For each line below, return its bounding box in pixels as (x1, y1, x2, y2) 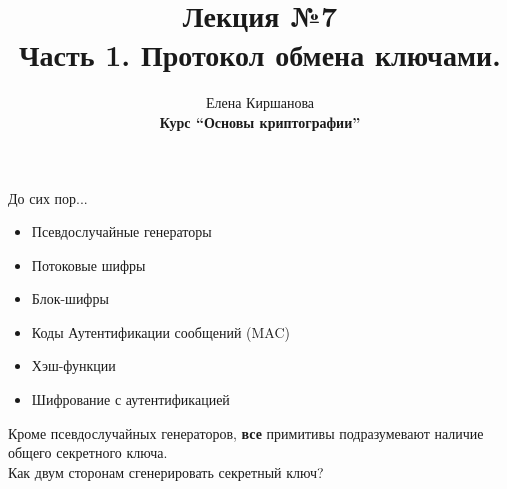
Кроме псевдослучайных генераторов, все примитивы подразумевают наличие (8, 422, 484, 443)
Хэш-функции (31, 355, 116, 376)
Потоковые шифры (31, 254, 146, 275)
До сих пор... (8, 187, 88, 208)
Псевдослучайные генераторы (31, 221, 212, 242)
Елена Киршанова (205, 92, 315, 113)
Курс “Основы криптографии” (159, 111, 361, 132)
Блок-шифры (31, 288, 109, 309)
